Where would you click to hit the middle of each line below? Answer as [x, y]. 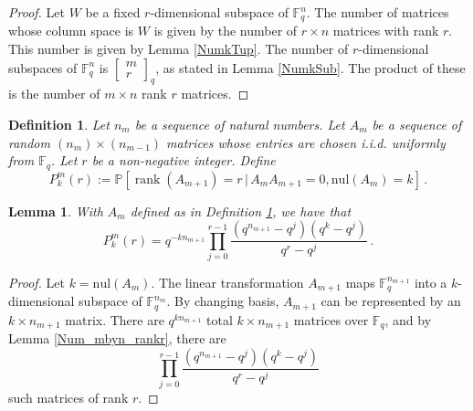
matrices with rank [386, 31]
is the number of [54, 94]
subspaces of [43, 67]
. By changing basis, [223, 301]
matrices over [331, 319]
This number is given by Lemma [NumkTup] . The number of [179, 49]
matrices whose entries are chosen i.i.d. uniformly [306, 142]
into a [431, 283]
